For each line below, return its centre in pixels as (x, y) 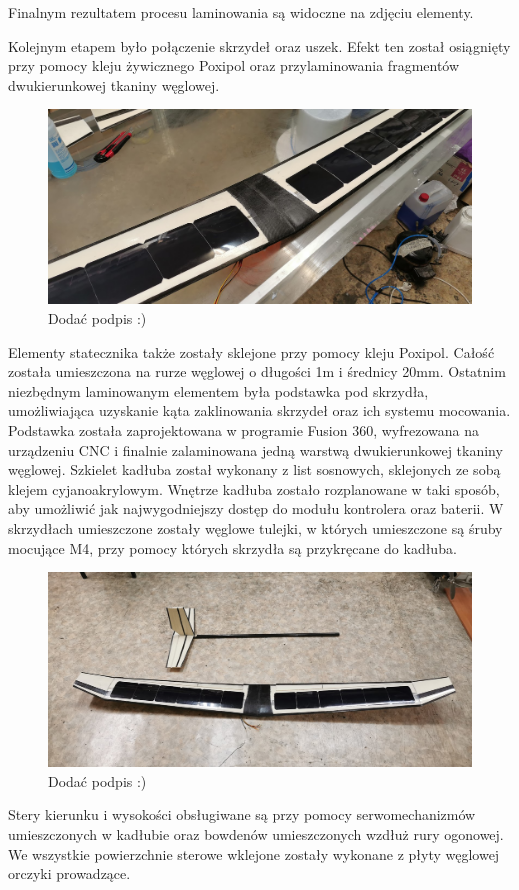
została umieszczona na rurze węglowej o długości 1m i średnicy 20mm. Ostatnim (257, 371)
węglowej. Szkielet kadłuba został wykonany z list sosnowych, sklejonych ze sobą (254, 469)
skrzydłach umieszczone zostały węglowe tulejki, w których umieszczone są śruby (255, 527)
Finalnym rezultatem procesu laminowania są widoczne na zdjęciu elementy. (241, 12)
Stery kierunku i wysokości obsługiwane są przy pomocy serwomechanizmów (242, 814)
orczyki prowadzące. (69, 873)
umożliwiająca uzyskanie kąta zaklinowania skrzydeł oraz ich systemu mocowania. (259, 410)
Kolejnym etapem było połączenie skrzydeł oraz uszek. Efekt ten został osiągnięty (259, 45)
